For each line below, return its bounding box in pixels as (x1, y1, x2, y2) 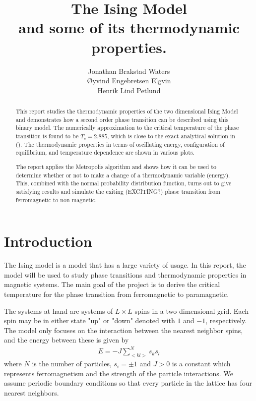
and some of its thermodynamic (18, 17, 240, 38)
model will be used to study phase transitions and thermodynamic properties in (4, 269, 247, 280)
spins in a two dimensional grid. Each (134, 305, 249, 316)
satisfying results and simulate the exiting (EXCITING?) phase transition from (15, 187, 220, 195)
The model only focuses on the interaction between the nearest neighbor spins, (4, 325, 243, 335)
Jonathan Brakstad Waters (88, 65, 170, 76)
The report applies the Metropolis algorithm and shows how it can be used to (15, 162, 216, 171)
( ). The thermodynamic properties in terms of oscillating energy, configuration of (15, 140, 225, 148)
